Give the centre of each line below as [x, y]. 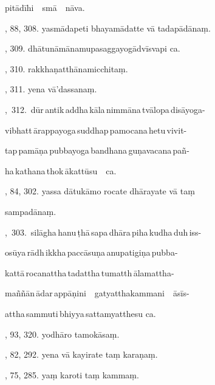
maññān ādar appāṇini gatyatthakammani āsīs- [97, 293]
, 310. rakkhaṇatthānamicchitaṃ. [67, 68]
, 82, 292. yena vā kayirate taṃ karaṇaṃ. [81, 354]
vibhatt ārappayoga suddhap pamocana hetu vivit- [96, 130]
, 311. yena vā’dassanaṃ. [51, 89]
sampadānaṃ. [31, 211]
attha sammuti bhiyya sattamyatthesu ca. [80, 313]
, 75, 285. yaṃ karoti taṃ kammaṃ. [72, 374]
